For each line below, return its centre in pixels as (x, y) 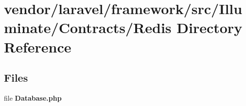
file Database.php (33, 97)
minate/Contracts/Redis (88, 27)
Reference (38, 46)
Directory (210, 27)
